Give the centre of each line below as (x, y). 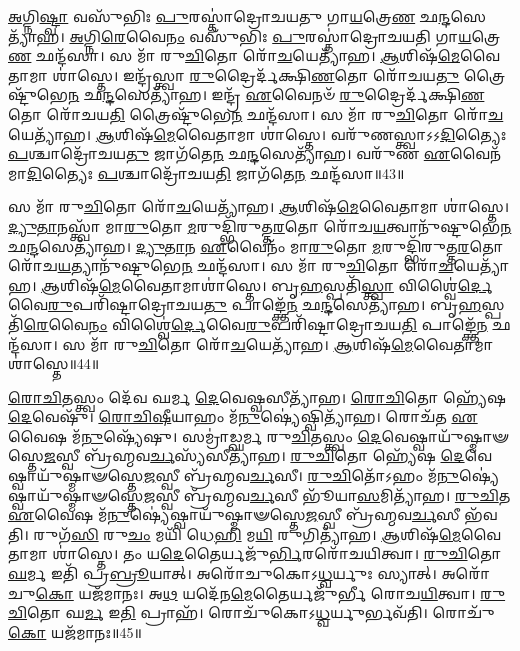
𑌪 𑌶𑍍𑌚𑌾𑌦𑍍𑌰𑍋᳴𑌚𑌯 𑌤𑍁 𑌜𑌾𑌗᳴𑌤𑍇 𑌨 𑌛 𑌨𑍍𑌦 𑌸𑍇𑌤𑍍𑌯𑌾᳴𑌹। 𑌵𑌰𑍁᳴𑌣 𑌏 (229, 153)
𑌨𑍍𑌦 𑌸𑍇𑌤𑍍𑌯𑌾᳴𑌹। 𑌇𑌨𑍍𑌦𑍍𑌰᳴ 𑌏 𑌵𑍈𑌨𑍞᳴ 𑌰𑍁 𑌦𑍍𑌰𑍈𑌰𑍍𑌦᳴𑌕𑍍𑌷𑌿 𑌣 (293, 94)
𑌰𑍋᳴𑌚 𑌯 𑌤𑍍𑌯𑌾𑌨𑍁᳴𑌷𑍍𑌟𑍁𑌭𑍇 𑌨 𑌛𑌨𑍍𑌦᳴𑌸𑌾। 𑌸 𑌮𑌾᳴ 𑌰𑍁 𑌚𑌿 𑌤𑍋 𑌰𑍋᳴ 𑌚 (231, 265)
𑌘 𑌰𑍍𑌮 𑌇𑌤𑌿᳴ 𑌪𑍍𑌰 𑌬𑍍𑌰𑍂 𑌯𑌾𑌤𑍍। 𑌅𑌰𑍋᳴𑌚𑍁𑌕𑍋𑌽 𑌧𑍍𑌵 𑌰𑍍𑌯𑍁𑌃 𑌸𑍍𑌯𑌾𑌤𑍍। (222, 573)
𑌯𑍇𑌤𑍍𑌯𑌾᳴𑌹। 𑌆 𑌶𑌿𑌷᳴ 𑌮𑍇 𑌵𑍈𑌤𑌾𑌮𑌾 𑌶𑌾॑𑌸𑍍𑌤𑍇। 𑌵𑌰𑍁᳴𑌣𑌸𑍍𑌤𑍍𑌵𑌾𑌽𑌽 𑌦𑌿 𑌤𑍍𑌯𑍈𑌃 (257, 133)
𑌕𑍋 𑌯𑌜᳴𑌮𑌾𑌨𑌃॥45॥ (75, 631)
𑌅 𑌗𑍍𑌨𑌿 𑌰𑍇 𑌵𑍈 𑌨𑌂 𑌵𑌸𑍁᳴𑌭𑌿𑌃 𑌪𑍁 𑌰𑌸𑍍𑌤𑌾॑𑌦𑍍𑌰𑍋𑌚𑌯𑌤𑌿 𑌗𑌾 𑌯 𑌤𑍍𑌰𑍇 (285, 35)
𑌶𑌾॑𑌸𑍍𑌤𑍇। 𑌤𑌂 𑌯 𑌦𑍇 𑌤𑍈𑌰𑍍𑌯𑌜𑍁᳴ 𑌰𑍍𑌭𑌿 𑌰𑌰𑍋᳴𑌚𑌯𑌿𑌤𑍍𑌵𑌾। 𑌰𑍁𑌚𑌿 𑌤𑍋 (277, 553)
